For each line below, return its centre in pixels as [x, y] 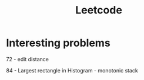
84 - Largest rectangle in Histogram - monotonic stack [72, 70]
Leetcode [99, 10]
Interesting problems [58, 43]
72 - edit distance [27, 59]
